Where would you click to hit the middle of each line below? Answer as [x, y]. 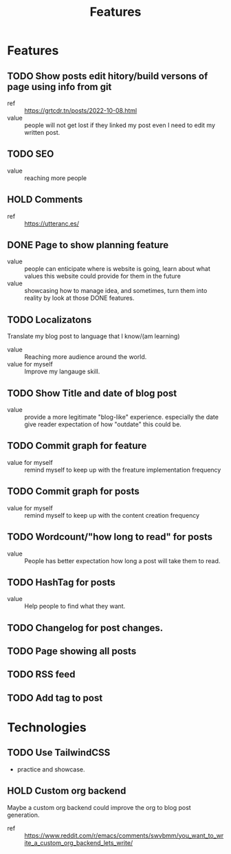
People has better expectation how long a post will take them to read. [122, 560]
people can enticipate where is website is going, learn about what [118, 269]
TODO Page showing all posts [72, 652]
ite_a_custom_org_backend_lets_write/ [79, 842]
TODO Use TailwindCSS [59, 753]
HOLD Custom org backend [67, 791]
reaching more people [56, 178]
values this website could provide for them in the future [102, 276]
